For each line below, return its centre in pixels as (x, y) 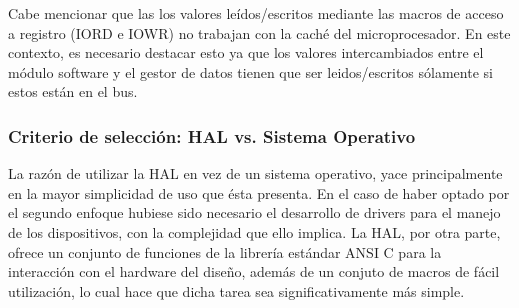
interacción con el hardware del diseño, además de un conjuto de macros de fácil (254, 271)
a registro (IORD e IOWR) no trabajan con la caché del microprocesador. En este (259, 32)
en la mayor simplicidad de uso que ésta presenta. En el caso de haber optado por (259, 192)
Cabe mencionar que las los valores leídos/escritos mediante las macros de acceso (256, 13)
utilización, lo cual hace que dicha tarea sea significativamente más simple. (236, 290)
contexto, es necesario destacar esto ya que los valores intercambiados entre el (246, 52)
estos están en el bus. (73, 91)
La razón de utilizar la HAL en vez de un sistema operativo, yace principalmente (255, 173)
